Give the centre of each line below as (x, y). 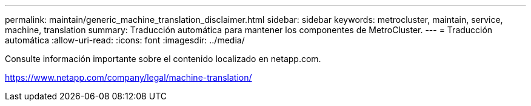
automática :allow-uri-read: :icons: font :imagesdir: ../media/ (125, 40)
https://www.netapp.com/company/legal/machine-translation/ (129, 77)
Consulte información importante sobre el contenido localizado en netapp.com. (163, 59)
